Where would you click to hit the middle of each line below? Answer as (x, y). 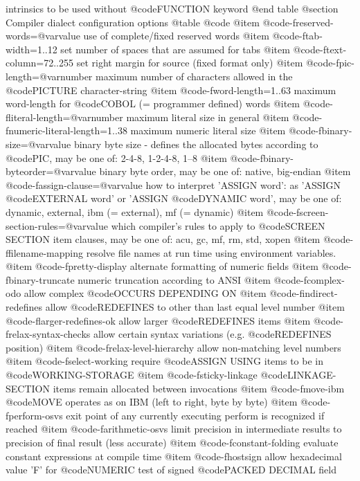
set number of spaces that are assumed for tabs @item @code (190, 49)
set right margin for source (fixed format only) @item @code (205, 63)
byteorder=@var (40, 171)
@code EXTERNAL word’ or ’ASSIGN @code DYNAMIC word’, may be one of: (174, 198)
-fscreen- (311, 211)
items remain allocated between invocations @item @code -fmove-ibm (199, 388)
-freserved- (312, 22)
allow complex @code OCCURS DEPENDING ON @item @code (160, 293)
